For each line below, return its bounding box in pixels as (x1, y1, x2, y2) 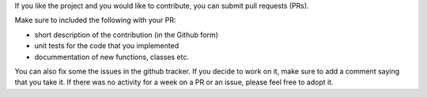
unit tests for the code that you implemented (34, 41, 179, 50)
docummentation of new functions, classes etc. (34, 52, 190, 62)
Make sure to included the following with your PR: (14, 16, 176, 25)
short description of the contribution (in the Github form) (34, 30, 219, 39)
